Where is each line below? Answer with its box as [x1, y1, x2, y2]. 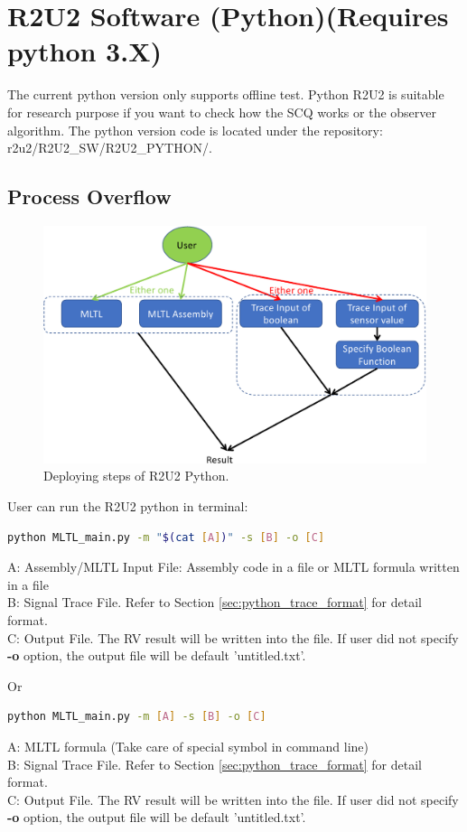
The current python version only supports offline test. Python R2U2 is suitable [7, 85, 444, 104]
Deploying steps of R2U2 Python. [43, 466, 229, 485]
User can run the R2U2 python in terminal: [7, 497, 248, 515]
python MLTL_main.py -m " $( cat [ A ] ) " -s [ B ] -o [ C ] [7, 530, 325, 544]
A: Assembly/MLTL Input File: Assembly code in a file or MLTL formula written [7, 557, 460, 576]
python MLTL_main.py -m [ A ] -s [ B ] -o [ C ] [7, 710, 266, 724]
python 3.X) [7, 33, 162, 70]
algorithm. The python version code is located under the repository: [7, 120, 383, 139]
